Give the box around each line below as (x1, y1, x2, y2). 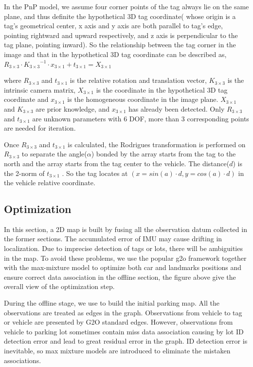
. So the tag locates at (62, 168, 128, 178)
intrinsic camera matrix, (4, 84, 76, 95)
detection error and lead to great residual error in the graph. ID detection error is (4, 336, 248, 346)
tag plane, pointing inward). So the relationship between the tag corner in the (4, 39, 236, 50)
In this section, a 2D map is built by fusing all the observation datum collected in (4, 224, 247, 234)
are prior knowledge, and (36, 103, 110, 114)
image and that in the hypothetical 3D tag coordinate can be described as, (4, 49, 227, 59)
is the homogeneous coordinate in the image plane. (67, 94, 218, 104)
